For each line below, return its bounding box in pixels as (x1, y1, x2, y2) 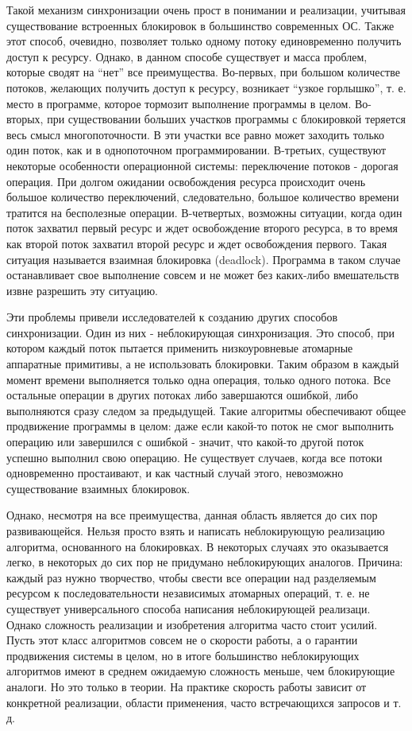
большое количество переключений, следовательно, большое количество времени (6, 189, 399, 205)
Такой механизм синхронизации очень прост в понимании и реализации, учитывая (6, 2, 406, 17)
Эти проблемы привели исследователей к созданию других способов (6, 309, 338, 325)
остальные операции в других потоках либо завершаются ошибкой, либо (6, 387, 358, 403)
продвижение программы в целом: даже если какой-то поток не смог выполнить (6, 418, 394, 434)
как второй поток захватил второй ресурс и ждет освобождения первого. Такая (6, 235, 387, 251)
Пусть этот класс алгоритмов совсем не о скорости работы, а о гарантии (6, 632, 358, 648)
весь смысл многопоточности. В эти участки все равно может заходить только (6, 126, 384, 142)
